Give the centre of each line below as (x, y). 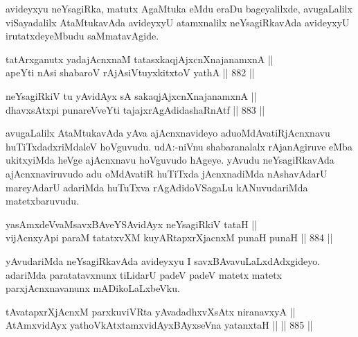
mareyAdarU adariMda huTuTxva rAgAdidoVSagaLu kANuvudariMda (157, 187)
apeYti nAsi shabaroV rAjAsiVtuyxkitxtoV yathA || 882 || (130, 72)
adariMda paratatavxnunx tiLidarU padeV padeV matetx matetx (144, 274)
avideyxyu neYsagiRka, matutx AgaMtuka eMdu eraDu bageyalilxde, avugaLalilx (179, 8)
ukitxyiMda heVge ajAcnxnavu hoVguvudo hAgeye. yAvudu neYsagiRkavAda (170, 160)
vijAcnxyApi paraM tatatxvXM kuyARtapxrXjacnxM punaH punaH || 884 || (169, 237)
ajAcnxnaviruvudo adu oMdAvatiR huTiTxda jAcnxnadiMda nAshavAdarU (167, 173)
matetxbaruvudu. (42, 201)
